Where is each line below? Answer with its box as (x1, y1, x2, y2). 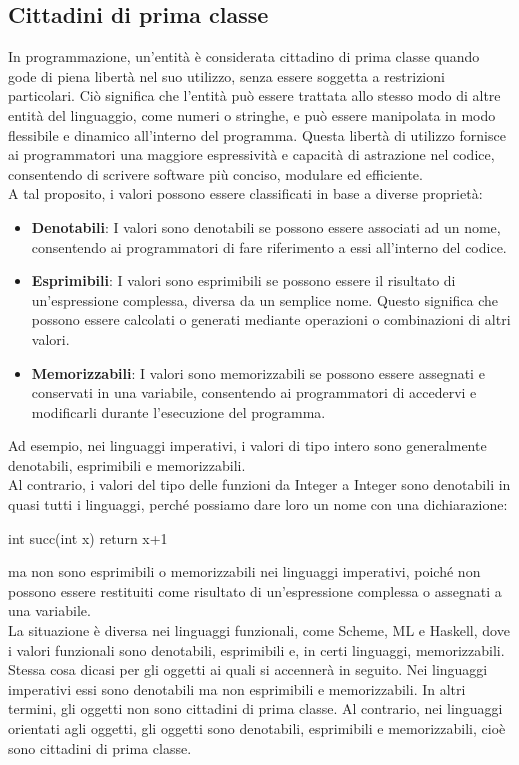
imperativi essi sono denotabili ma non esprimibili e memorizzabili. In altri (8, 678, 466, 699)
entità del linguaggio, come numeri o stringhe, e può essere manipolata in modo (8, 104, 496, 125)
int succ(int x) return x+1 (8, 527, 168, 548)
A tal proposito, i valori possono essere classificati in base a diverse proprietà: (8, 183, 483, 204)
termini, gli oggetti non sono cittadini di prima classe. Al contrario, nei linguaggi (8, 698, 503, 719)
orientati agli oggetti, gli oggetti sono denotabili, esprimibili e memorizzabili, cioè (8, 718, 506, 739)
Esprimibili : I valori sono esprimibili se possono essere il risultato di (31, 270, 456, 291)
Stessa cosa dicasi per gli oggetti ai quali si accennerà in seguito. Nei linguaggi (8, 659, 488, 680)
